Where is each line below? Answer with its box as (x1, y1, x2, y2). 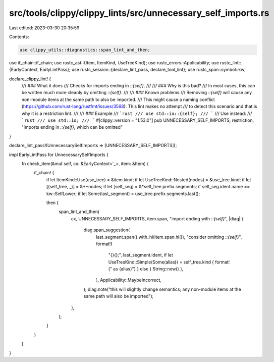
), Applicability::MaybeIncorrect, (96, 277, 162, 283)
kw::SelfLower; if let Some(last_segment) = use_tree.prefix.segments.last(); (46, 191, 200, 197)
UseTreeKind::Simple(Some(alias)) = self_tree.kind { (108, 259, 214, 265)
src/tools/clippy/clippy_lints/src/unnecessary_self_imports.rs (9, 7, 270, 18)
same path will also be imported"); (83, 293, 154, 299)
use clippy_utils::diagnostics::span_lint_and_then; (19, 47, 151, 52)
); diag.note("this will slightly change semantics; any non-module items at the (83, 286, 241, 292)
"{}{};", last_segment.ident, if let (108, 252, 173, 258)
